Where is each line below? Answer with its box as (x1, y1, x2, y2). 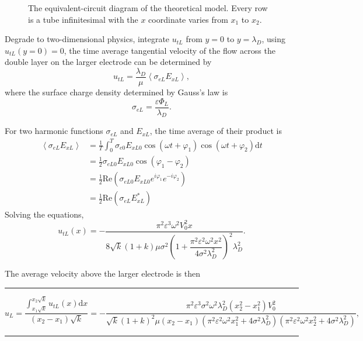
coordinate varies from (148, 13, 228, 25)
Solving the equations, (5, 208, 84, 220)
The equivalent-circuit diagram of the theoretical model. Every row (28, 2, 268, 13)
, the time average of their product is (149, 125, 282, 137)
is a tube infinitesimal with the (28, 13, 138, 25)
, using (261, 33, 285, 45)
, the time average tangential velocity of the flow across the (64, 44, 275, 56)
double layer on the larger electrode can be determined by (5, 56, 212, 68)
